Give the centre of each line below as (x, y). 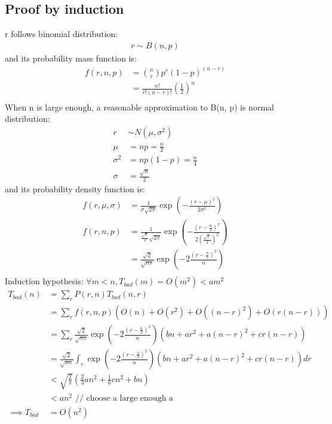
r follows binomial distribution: (62, 34)
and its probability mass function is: (71, 58)
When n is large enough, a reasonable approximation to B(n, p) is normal (139, 107)
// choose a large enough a (124, 398)
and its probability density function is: (75, 188)
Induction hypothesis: (44, 281)
